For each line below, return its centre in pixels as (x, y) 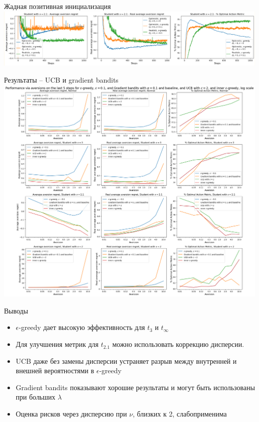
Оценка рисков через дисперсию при (71, 414)
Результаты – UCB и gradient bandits (61, 79)
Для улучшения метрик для (57, 344)
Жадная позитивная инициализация (58, 6)
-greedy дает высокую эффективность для (82, 327)
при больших (36, 397)
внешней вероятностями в (55, 370)
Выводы (16, 310)
